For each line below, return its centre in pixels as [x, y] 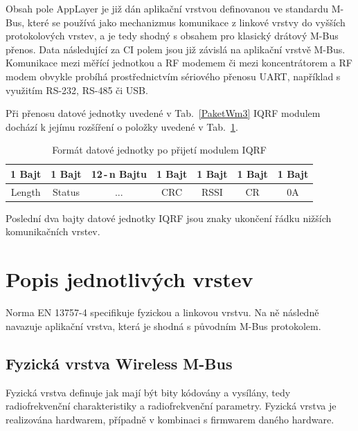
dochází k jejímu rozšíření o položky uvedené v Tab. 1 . [122, 126]
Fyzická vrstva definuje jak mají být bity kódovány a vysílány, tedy [148, 392]
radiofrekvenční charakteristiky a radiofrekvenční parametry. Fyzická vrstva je [171, 406]
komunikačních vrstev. [53, 231]
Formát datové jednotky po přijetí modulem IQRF [160, 150]
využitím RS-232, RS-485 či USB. [77, 90]
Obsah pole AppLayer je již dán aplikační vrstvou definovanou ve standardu [167, 8]
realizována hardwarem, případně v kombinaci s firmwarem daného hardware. [170, 419]
